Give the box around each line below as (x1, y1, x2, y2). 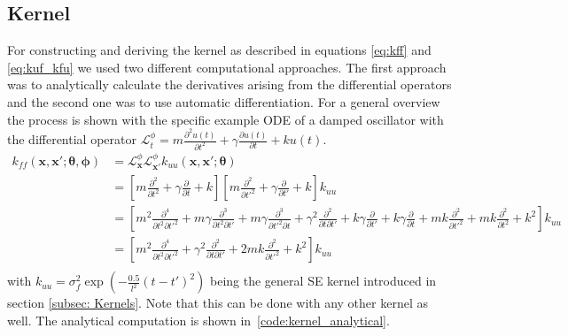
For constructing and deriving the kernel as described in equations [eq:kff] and (7, 41, 432, 59)
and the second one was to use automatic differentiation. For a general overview (7, 92, 440, 111)
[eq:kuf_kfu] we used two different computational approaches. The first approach (7, 57, 447, 76)
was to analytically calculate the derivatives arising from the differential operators (7, 75, 452, 94)
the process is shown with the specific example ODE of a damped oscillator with (7, 110, 444, 128)
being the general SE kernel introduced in (210, 271, 437, 290)
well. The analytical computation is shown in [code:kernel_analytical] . (7, 310, 390, 329)
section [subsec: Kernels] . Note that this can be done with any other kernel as (7, 294, 428, 312)
